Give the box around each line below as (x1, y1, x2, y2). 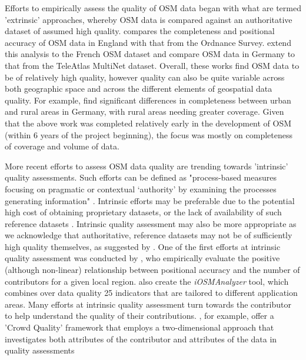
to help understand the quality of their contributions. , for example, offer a (5, 309, 274, 322)
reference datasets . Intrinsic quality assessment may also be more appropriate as (5, 217, 297, 229)
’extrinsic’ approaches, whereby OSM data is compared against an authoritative (5, 13, 292, 25)
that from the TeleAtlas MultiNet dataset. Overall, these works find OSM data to (5, 59, 300, 71)
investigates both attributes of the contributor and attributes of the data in (5, 332, 277, 345)
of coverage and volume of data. (5, 140, 119, 152)
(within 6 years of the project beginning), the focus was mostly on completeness (5, 128, 292, 141)
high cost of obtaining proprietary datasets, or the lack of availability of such (5, 206, 282, 218)
